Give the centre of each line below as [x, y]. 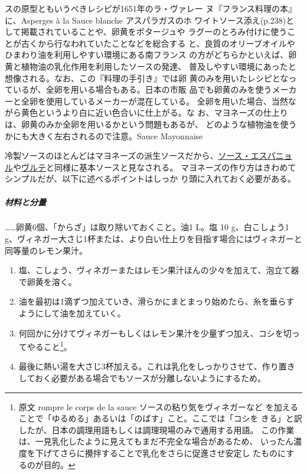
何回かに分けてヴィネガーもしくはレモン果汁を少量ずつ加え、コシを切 [155, 333]
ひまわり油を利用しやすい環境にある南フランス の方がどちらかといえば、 [147, 55]
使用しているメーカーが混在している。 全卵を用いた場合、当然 [167, 101]
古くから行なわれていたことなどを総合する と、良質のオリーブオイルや [158, 43]
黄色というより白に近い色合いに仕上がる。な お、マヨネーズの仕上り [154, 112]
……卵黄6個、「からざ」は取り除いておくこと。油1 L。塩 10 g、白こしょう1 [147, 227]
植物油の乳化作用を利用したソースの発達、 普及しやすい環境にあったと [159, 66]
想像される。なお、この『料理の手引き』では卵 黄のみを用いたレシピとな [147, 78]
